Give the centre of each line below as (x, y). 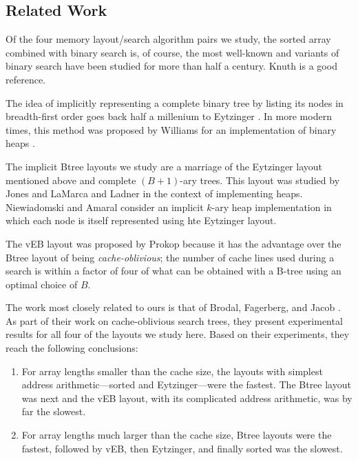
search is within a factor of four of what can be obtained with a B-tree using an (173, 271)
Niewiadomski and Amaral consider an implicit (105, 207)
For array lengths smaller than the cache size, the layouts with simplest (172, 371)
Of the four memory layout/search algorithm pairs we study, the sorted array (168, 39)
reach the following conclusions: (72, 348)
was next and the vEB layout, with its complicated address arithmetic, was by (187, 398)
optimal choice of (42, 284)
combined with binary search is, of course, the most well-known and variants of (172, 52)
